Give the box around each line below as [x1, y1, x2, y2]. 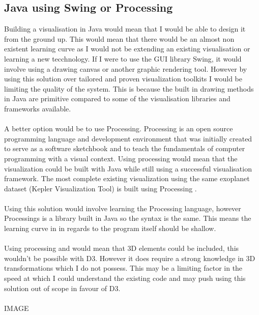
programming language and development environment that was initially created [4, 133, 252, 144]
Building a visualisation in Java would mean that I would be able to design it [4, 23, 246, 34]
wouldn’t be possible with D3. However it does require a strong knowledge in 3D [4, 252, 255, 263]
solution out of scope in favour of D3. [4, 282, 121, 293]
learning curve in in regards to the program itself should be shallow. [4, 223, 216, 234]
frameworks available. [4, 103, 71, 113]
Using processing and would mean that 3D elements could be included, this [4, 243, 239, 253]
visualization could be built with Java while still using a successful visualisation [4, 163, 252, 174]
